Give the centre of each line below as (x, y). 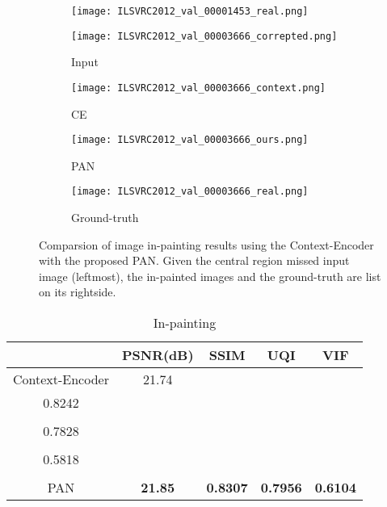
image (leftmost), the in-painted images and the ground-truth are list (210, 276)
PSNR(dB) (158, 355)
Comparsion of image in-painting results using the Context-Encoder (206, 244)
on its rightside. (78, 292)
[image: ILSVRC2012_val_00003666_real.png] (190, 192)
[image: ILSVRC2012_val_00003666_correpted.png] (204, 36)
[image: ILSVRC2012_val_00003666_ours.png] (190, 140)
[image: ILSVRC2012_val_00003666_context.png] (198, 88)
